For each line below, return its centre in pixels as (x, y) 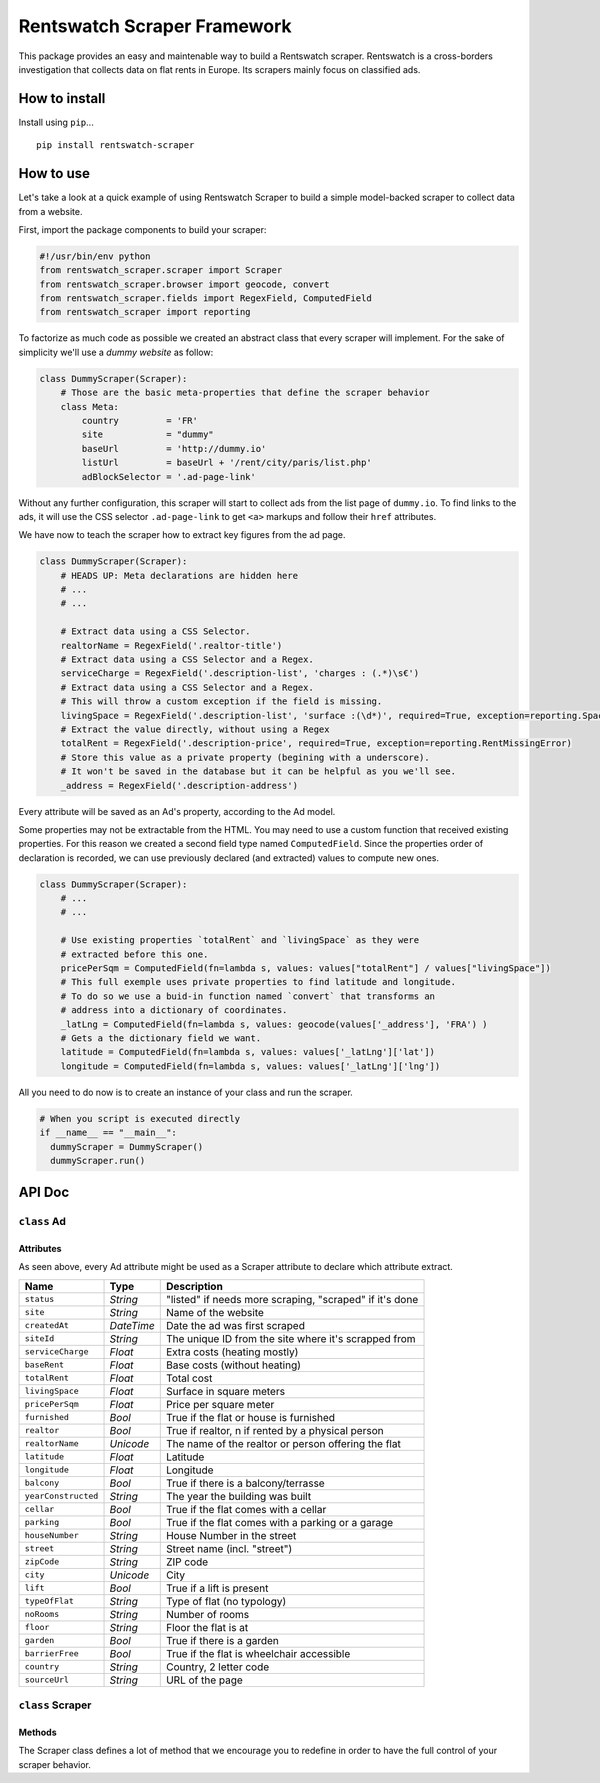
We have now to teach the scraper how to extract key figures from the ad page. (182, 535)
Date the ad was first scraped (235, 1325)
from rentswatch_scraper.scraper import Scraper (161, 270)
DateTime (132, 1325)
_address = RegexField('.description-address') (179, 785)
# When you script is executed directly (139, 1118)
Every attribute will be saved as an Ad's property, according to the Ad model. (177, 811)
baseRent (44, 1365)
